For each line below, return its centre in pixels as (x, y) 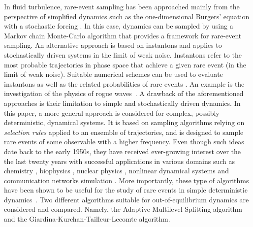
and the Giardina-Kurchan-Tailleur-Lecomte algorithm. (87, 219)
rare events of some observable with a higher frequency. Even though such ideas (124, 142)
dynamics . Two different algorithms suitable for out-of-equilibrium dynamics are (126, 199)
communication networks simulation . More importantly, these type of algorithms (126, 180)
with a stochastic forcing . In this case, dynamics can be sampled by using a (119, 26)
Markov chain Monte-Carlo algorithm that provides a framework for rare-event (123, 35)
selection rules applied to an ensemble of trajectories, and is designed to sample (124, 132)
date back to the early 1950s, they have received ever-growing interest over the (122, 151)
